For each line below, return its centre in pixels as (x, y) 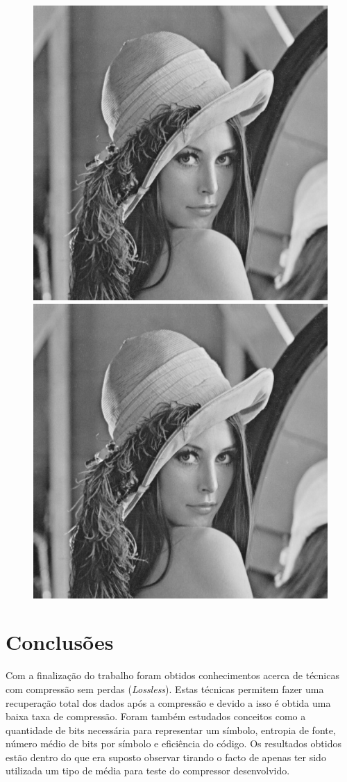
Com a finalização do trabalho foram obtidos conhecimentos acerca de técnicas (172, 675)
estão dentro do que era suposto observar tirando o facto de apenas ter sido (166, 757)
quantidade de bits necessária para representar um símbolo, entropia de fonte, (171, 730)
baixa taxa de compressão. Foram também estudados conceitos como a (156, 716)
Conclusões (60, 642)
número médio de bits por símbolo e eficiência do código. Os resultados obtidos (173, 743)
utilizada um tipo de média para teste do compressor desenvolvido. (148, 771)
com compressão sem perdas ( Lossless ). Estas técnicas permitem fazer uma (165, 689)
